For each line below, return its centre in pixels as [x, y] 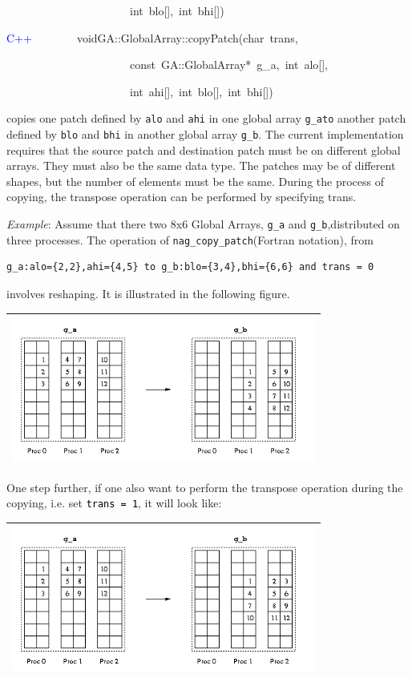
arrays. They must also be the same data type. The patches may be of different [201, 165]
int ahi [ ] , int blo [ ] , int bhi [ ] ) [201, 91]
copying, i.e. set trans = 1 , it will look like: [114, 503]
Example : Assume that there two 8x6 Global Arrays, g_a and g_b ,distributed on [203, 224]
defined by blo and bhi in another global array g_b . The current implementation [205, 134]
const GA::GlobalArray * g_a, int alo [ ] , [229, 65]
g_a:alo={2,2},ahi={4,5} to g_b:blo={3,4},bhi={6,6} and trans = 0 [190, 267]
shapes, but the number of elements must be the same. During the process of [195, 181]
